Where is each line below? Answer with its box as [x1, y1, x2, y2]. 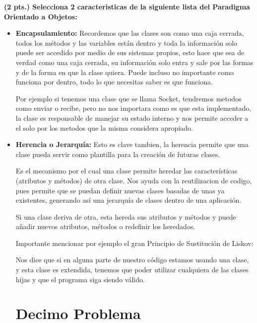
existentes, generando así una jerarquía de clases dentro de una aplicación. [15, 195, 242, 205]
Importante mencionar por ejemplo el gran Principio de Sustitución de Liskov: [15, 238, 254, 248]
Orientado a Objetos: [4, 11, 77, 21]
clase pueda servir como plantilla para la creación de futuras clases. [15, 149, 220, 159]
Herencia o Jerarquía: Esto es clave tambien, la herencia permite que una [15, 139, 249, 150]
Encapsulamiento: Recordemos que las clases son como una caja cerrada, [15, 28, 244, 38]
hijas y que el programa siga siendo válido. [15, 274, 145, 284]
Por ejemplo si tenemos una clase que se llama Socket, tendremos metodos [15, 93, 242, 103]
